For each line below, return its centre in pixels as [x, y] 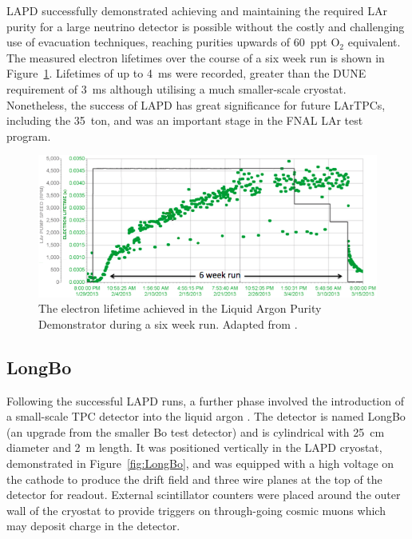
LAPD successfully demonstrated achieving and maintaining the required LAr [197, 10]
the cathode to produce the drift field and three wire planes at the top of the [194, 479]
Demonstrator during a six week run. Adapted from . [168, 323]
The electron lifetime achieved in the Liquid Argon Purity [180, 308]
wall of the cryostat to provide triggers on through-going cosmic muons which [196, 510]
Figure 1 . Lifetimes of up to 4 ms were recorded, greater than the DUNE [186, 73]
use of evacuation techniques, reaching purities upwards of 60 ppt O [173, 42]
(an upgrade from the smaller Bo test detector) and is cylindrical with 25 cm [196, 431]
